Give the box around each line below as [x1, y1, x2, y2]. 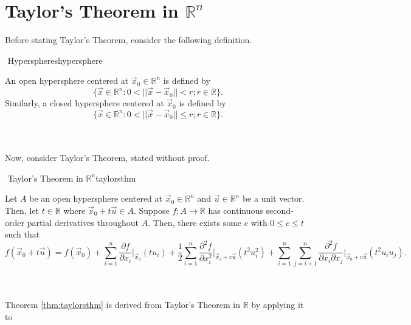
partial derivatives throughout [27, 216, 139, 228]
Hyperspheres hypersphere [7, 53, 103, 66]
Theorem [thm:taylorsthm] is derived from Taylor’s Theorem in [5, 298, 241, 311]
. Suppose [133, 204, 170, 216]
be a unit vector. [242, 192, 305, 205]
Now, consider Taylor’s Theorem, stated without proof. [5, 151, 210, 164]
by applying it [251, 298, 304, 311]
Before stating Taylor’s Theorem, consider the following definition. [5, 33, 252, 46]
